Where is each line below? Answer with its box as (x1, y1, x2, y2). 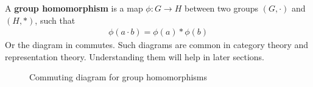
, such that (35, 13, 76, 26)
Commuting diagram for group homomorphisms (29, 71, 207, 83)
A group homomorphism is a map (5, 2, 143, 14)
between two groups (185, 2, 259, 14)
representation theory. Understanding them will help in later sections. (5, 50, 264, 63)
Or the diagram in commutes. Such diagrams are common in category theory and (5, 38, 309, 51)
